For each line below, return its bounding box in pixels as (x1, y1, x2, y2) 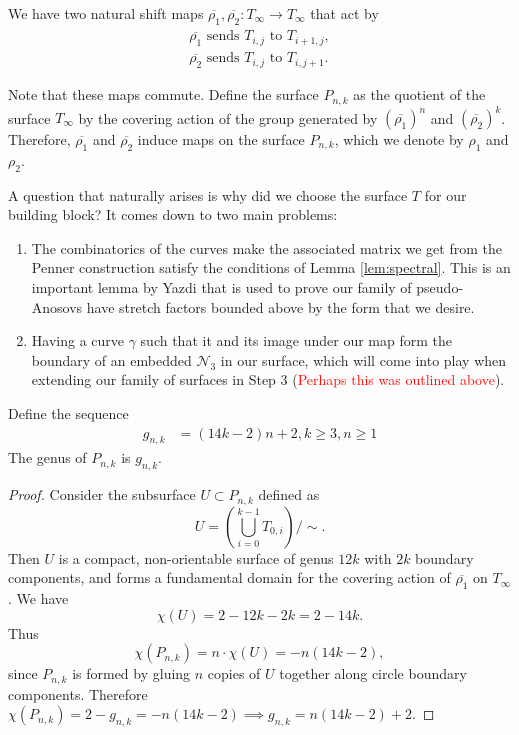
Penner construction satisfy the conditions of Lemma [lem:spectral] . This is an (31, 257, 511, 278)
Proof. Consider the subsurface (8, 484, 196, 505)
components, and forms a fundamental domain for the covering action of (8, 567, 451, 588)
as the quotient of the (353, 84, 486, 105)
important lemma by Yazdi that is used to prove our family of (31, 276, 412, 297)
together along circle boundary (279, 663, 467, 684)
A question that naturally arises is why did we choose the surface (8, 184, 408, 205)
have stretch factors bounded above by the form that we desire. (86, 296, 475, 317)
